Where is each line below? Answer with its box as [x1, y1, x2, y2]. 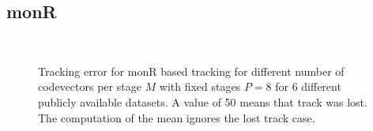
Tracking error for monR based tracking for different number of [38, 62, 345, 79]
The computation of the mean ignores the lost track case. [38, 109, 315, 125]
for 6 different [275, 78, 341, 95]
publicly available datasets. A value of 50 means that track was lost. [38, 93, 367, 110]
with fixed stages [159, 78, 241, 95]
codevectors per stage [38, 78, 141, 95]
